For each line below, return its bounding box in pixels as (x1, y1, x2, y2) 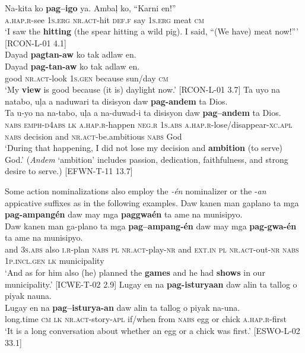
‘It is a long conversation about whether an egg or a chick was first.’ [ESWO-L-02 (5, 324, 300, 337)
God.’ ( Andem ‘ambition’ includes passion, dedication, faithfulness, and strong (5, 153, 288, 165)
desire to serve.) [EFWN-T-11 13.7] (5, 165, 133, 177)
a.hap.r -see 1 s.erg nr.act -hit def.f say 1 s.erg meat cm (5, 13, 204, 26)
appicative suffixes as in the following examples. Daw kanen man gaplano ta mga (5, 196, 299, 209)
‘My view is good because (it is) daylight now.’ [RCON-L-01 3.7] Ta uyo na (5, 83, 280, 96)
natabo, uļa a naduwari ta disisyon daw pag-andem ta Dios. (5, 94, 228, 107)
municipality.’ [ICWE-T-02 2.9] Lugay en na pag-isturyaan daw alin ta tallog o (5, 278, 297, 290)
